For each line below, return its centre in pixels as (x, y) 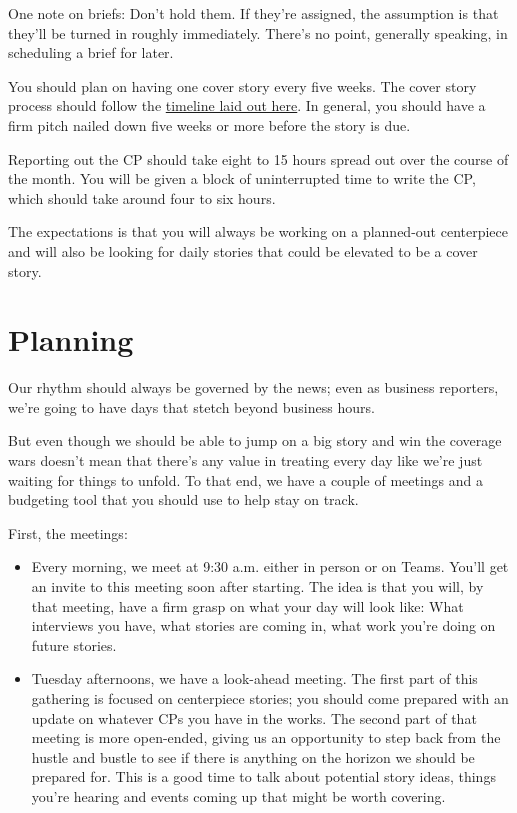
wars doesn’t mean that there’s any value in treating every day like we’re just (245, 460)
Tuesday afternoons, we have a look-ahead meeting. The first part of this (254, 678)
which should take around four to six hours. (142, 197)
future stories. (74, 644)
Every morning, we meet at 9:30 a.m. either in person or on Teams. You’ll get (270, 566)
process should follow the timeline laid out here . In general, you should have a (247, 105)
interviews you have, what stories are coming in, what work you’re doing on (263, 625)
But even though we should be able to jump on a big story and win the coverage (255, 440)
